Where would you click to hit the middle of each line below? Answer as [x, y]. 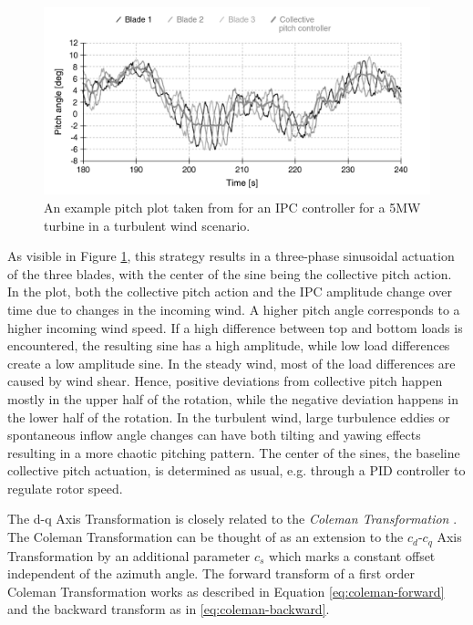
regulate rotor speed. [65, 488]
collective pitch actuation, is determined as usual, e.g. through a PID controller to [236, 470]
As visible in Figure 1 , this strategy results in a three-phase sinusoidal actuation [231, 256]
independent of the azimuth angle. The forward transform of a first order [211, 573]
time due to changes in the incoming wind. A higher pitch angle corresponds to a [234, 309]
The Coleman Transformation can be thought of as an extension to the [206, 537]
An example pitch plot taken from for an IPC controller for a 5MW [232, 207]
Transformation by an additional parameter [129, 555]
